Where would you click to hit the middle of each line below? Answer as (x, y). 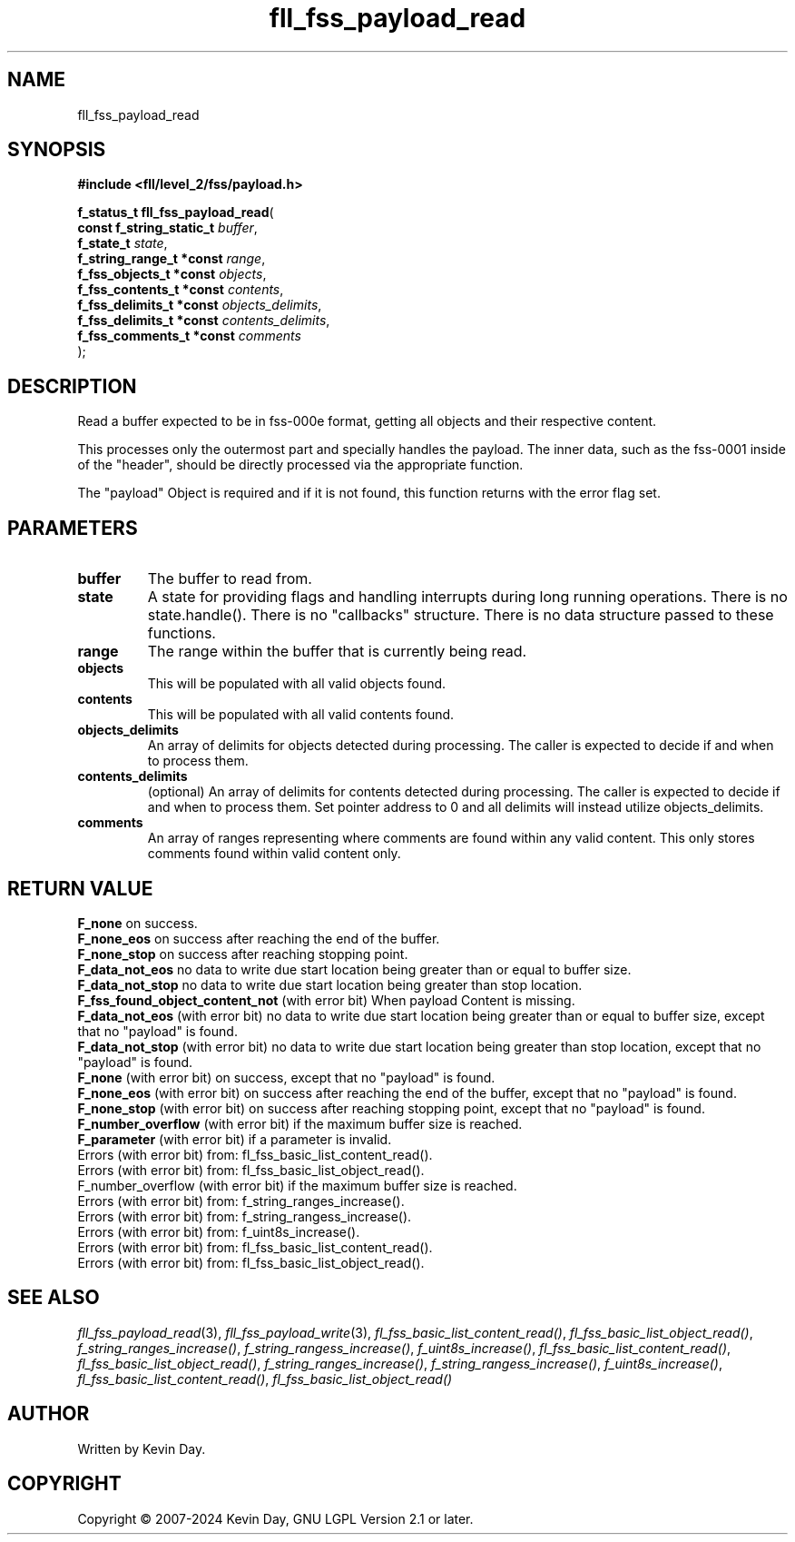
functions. (182, 633)
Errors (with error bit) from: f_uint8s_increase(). (219, 1231)
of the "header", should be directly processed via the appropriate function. (300, 465)
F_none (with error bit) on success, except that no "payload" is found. (286, 1077)
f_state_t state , (123, 243)
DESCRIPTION (72, 386)
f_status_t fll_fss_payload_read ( (176, 213)
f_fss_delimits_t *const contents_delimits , (204, 321)
